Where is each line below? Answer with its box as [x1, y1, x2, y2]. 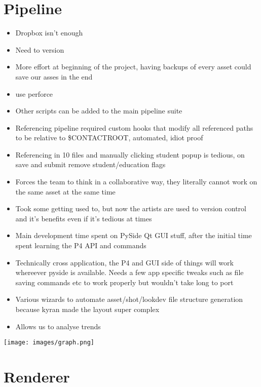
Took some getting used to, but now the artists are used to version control [15, 203, 246, 214]
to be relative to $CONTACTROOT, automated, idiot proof [15, 132, 203, 143]
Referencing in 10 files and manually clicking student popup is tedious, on [15, 149, 245, 160]
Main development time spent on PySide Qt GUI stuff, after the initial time [15, 230, 252, 241]
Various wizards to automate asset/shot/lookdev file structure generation [15, 294, 243, 304]
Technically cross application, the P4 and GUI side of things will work [15, 257, 234, 267]
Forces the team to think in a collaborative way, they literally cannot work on [15, 176, 257, 187]
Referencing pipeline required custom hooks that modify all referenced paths [15, 122, 253, 133]
